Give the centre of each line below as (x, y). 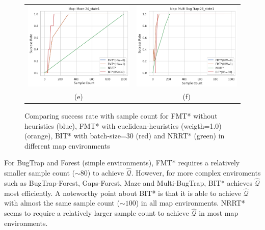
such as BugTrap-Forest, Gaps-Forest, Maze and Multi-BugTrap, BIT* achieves (128, 182)
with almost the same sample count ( (62, 203)
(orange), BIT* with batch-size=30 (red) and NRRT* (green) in (125, 136)
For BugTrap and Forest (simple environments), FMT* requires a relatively (122, 163)
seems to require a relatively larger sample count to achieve (97, 213)
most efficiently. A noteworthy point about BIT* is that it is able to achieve (123, 193)
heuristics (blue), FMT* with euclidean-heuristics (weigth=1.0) (123, 125)
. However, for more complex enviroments (196, 173)
